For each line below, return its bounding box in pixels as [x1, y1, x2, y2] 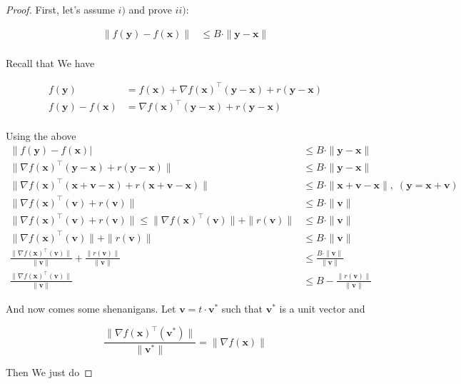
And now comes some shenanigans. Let [6, 301, 176, 316]
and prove [128, 2, 172, 16]
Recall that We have [6, 55, 95, 70]
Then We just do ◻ [6, 365, 93, 380]
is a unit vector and [279, 301, 365, 316]
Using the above [6, 128, 76, 143]
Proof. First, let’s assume [6, 2, 115, 16]
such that [221, 301, 263, 316]
